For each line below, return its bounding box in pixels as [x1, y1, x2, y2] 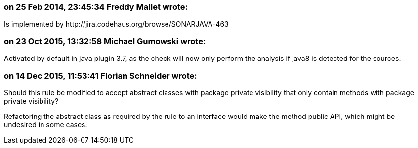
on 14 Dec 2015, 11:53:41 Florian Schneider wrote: [4, 70, 197, 81]
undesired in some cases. [4, 120, 87, 129]
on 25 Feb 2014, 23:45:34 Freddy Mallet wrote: [4, 2, 188, 12]
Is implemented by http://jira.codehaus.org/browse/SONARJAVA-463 [4, 20, 229, 29]
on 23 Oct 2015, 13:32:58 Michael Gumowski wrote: [4, 36, 206, 46]
